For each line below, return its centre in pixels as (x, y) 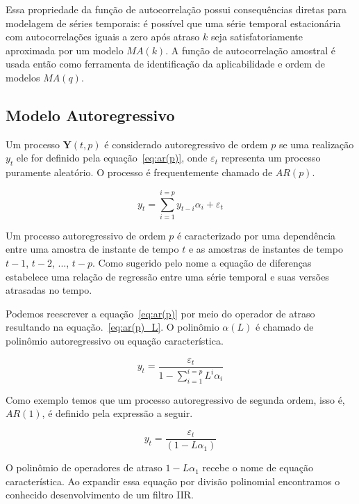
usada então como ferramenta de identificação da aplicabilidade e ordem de (165, 64)
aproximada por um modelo (65, 50)
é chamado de (284, 327)
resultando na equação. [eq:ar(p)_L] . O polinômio (112, 327)
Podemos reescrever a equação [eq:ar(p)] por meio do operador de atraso (160, 313)
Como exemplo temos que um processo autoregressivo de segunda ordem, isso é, (175, 399)
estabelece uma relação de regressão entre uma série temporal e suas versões (167, 276)
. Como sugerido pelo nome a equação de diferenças (202, 263)
